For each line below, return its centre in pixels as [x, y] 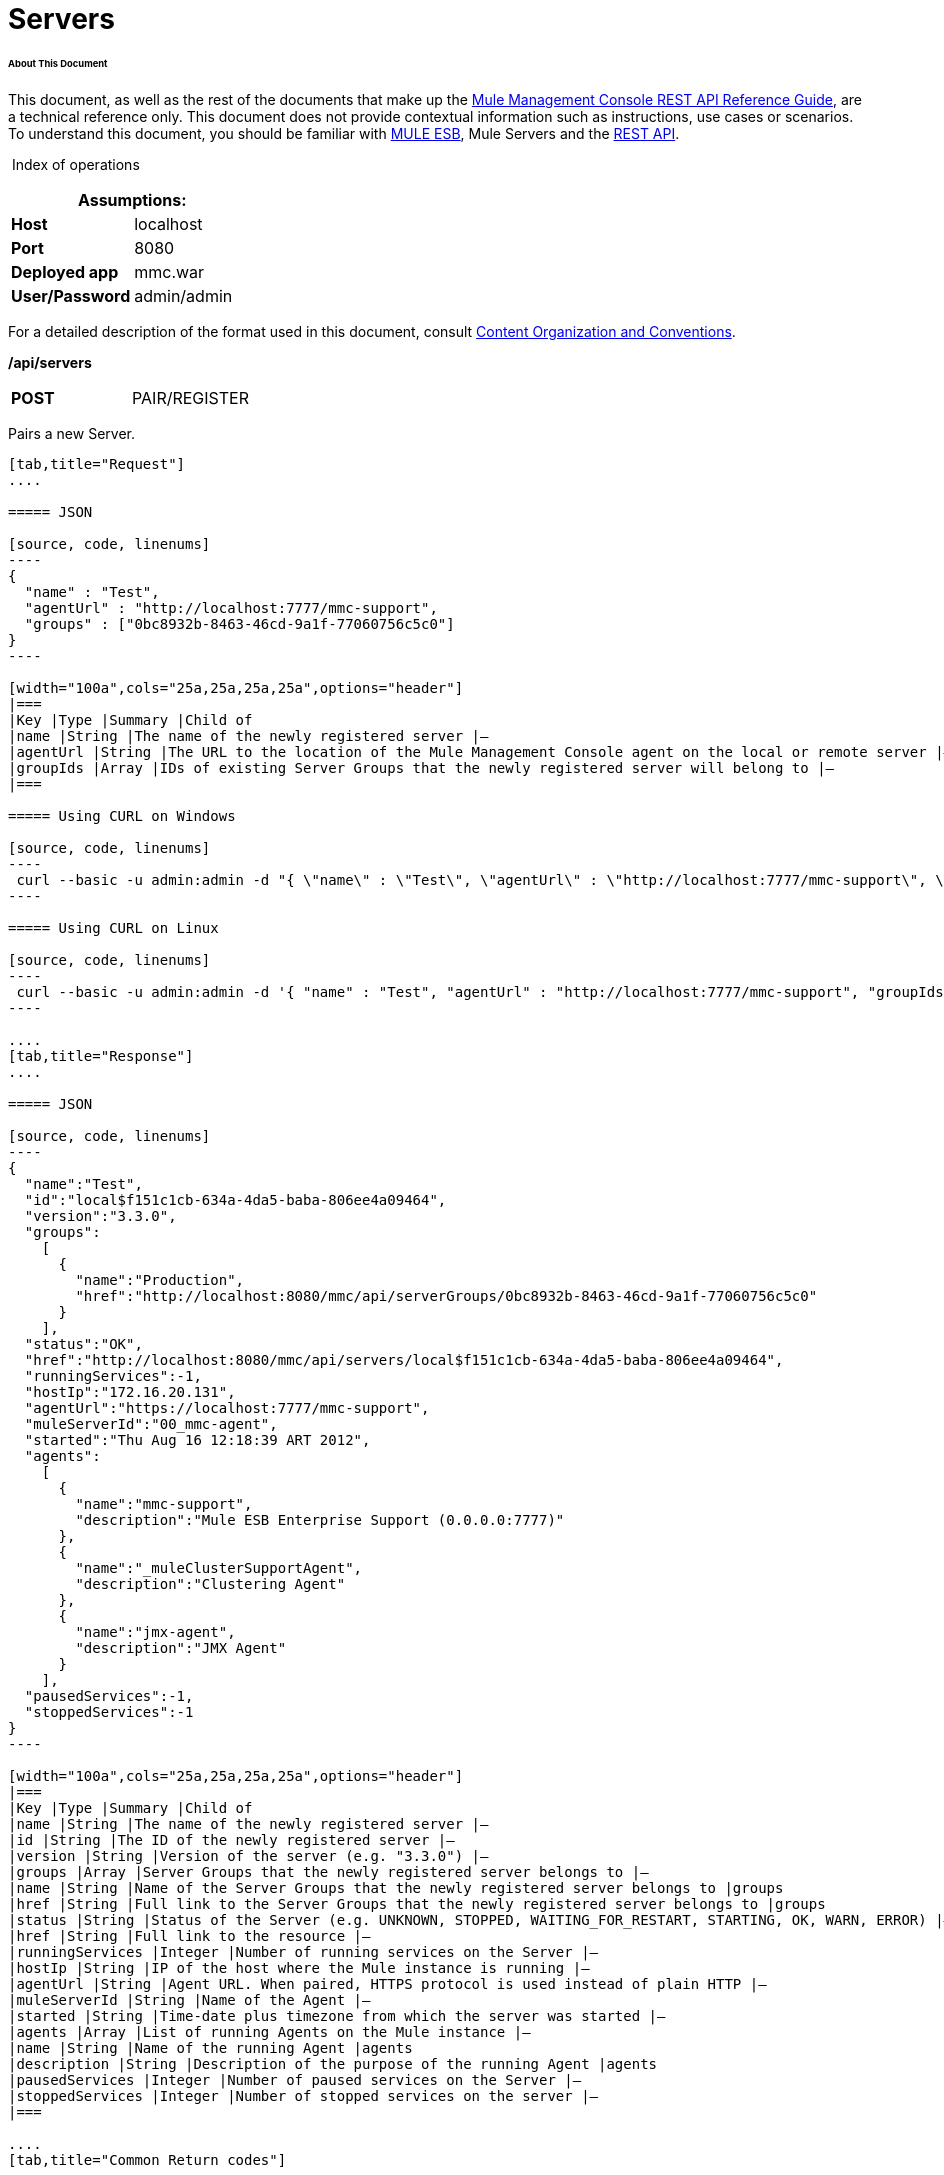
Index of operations [75, 164]
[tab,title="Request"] [97, 463]
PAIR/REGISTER [191, 397]
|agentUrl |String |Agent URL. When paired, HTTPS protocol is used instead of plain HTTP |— [387, 1983]
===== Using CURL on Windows [122, 815]
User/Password [71, 295]
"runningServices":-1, [113, 1375]
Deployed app [65, 271]
